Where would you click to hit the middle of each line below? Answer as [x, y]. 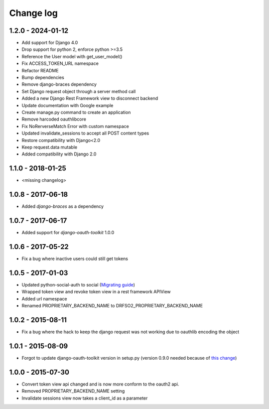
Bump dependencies [43, 78]
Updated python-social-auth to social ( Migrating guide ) [78, 284]
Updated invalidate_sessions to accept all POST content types [85, 133]
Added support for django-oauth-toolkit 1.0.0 [68, 233]
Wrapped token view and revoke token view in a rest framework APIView [96, 292]
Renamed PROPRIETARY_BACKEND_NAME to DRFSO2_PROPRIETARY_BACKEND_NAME [112, 306]
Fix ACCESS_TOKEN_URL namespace [60, 64]
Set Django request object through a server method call [79, 91]
